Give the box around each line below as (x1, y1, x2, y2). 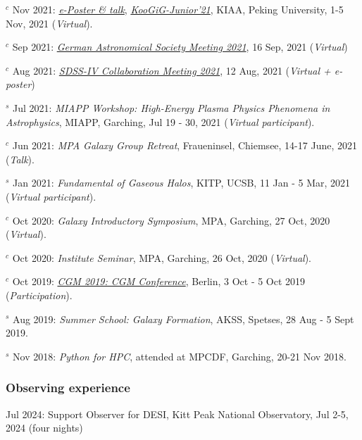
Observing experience (6, 379, 130, 396)
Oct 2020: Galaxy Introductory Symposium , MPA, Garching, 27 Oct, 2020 (12, 213, 330, 227)
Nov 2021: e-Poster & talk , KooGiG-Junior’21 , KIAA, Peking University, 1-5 (12, 2, 344, 16)
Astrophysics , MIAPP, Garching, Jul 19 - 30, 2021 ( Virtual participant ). (6, 114, 315, 129)
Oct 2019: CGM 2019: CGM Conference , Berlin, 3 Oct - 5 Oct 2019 (12, 274, 306, 289)
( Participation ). (6, 287, 73, 302)
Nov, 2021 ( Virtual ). (6, 15, 93, 30)
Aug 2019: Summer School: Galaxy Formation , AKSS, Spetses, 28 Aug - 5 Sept (13, 311, 354, 326)
